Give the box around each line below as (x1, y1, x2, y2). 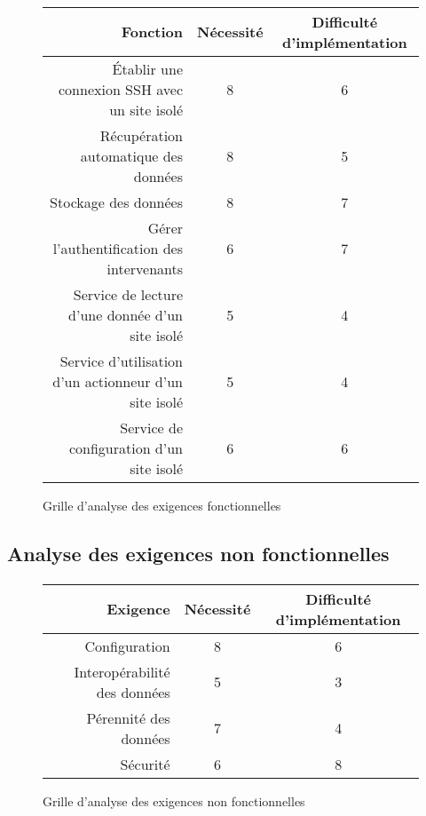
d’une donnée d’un (68, 304, 184, 325)
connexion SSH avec (59, 78, 184, 99)
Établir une (112, 58, 184, 79)
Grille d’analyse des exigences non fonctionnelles (43, 791, 305, 810)
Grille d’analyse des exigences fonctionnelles (43, 495, 281, 514)
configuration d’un (68, 437, 184, 458)
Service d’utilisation (59, 350, 184, 371)
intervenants (106, 257, 184, 279)
